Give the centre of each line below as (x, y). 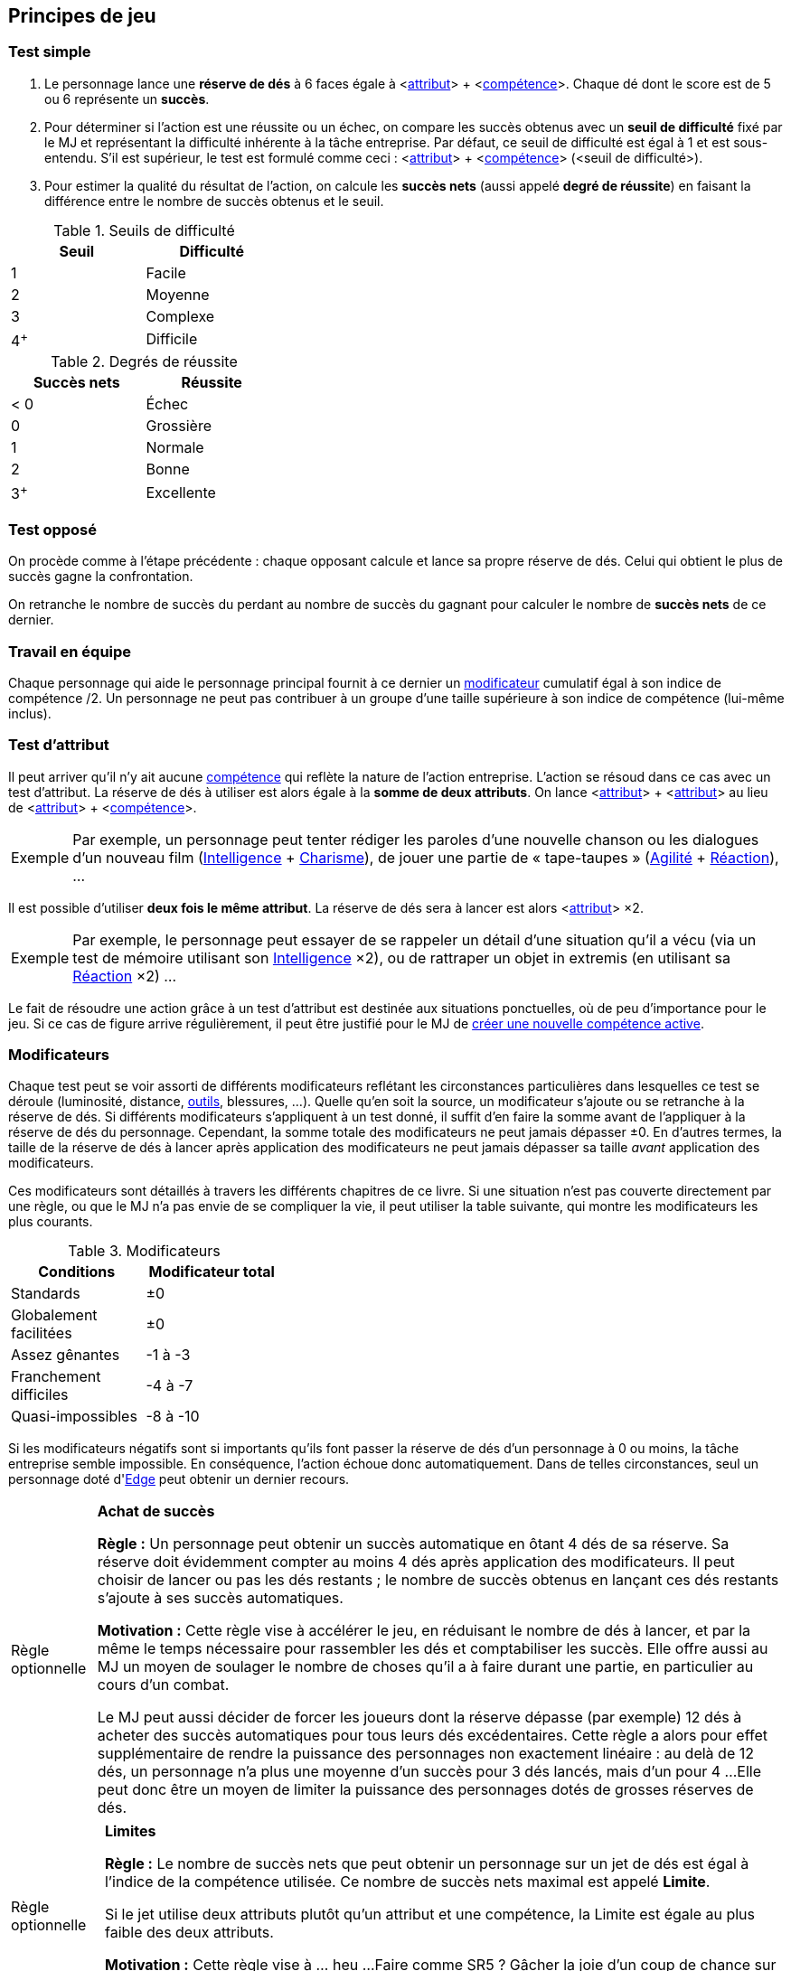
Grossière (179, 426)
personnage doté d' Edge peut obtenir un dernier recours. (179, 1479)
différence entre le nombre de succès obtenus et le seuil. (214, 201)
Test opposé (53, 529)
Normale (175, 448)
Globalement (54, 1315)
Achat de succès (156, 1511)
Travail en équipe (70, 651)
